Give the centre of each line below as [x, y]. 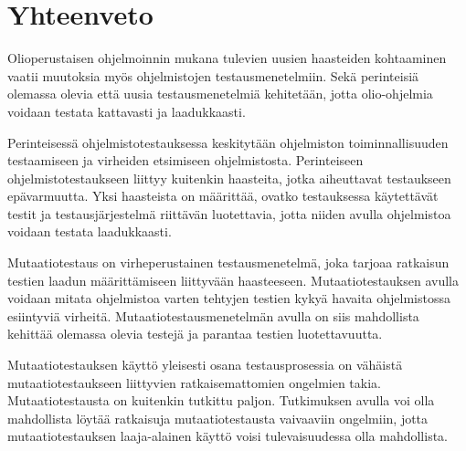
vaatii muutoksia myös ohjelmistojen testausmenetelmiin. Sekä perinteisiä [213, 75]
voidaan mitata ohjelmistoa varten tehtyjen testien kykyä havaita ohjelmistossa [229, 298]
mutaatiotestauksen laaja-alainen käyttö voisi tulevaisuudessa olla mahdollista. [228, 436]
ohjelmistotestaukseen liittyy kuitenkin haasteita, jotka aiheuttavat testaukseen [229, 178]
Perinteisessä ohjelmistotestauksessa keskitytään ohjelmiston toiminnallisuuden [228, 142]
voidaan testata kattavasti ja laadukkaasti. [127, 111]
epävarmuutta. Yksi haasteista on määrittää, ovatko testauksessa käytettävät [223, 196]
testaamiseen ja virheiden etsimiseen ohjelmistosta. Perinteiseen [185, 160]
